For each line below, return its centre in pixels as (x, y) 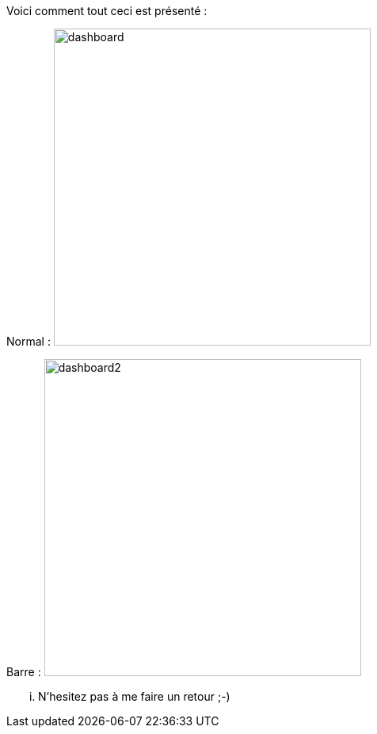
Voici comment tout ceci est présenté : (107, 11)
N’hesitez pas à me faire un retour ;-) (134, 696)
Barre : (24, 672)
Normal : (29, 341)
